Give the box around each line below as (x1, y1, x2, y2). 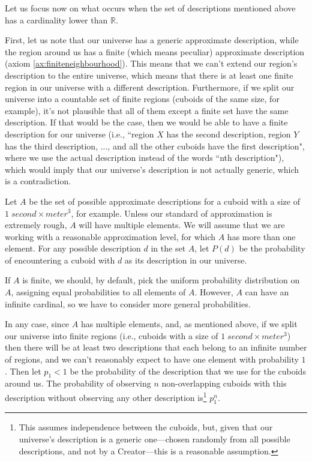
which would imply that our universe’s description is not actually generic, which (5, 163, 299, 175)
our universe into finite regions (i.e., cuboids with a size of (5, 329, 218, 342)
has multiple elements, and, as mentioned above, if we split (80, 318, 298, 330)
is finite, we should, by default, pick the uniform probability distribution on (22, 274, 300, 286)
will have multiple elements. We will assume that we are (79, 218, 285, 231)
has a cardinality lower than (5, 13, 108, 26)
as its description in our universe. (124, 253, 247, 266)
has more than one (227, 230, 296, 243)
